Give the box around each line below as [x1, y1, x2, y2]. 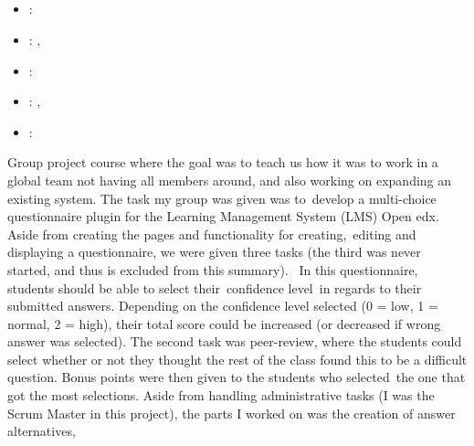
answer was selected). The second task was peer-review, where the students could [7, 332, 462, 351]
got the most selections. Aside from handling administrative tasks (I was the [7, 386, 435, 405]
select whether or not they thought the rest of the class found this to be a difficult [7, 349, 468, 368]
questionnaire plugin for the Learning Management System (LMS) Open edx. [7, 207, 439, 226]
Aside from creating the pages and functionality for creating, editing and [7, 224, 416, 243]
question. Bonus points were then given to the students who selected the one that [7, 367, 466, 387]
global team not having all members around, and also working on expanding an [7, 170, 452, 189]
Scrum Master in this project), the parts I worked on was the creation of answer [7, 403, 456, 422]
